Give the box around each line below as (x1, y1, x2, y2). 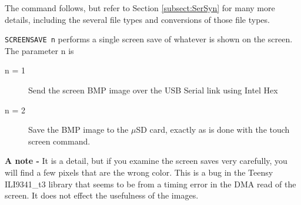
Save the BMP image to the (28, 123, 129, 136)
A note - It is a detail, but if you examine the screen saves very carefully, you (5, 154, 287, 167)
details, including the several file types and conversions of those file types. (5, 13, 270, 25)
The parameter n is (5, 44, 74, 56)
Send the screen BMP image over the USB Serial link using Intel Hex (28, 84, 278, 96)
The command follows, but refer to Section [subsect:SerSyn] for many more (5, 2, 275, 14)
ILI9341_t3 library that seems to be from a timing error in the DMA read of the (5, 177, 296, 190)
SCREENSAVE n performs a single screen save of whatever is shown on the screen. (5, 33, 293, 45)
